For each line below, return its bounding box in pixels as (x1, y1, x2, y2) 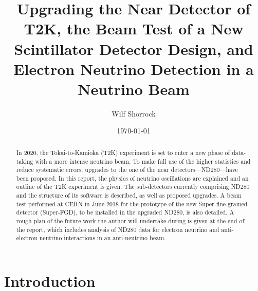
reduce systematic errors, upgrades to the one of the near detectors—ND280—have (16, 165, 238, 174)
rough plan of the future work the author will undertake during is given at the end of (16, 217, 245, 225)
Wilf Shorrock (112, 108, 156, 119)
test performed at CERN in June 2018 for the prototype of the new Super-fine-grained (16, 199, 248, 208)
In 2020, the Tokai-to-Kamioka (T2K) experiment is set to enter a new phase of (16, 148, 230, 157)
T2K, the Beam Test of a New (24, 18, 244, 39)
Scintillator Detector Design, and (14, 38, 253, 59)
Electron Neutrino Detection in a (13, 58, 254, 79)
